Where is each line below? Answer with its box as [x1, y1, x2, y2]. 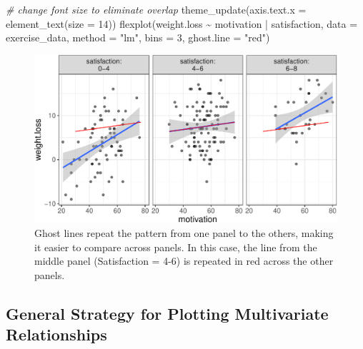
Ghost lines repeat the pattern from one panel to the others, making [34, 225, 334, 240]
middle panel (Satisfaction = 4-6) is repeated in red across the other [34, 253, 334, 268]
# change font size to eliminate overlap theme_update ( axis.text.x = [6, 2, 307, 16]
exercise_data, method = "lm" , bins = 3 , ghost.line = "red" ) [6, 30, 270, 45]
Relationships [6, 323, 107, 345]
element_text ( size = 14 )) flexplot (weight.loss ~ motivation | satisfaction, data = [6, 16, 358, 31]
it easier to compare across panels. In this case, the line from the [34, 239, 317, 254]
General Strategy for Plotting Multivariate [6, 302, 329, 324]
